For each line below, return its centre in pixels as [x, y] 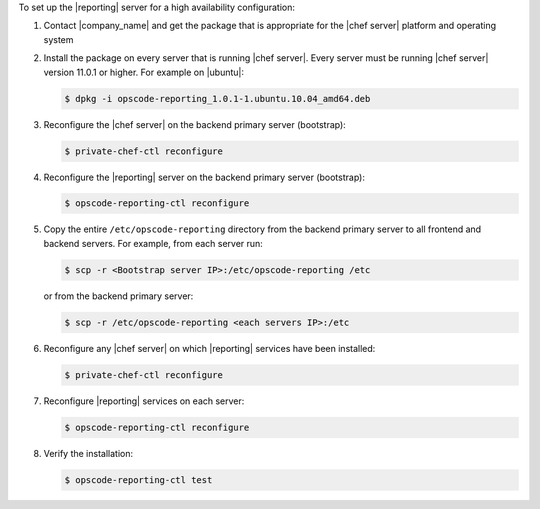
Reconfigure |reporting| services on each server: [144, 401]
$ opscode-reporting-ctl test [138, 479]
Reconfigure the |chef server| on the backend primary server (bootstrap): [195, 124]
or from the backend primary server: [118, 296]
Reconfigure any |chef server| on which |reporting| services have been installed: [209, 348]
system [58, 39]
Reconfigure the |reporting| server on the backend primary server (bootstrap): [204, 177]
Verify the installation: [88, 453]
